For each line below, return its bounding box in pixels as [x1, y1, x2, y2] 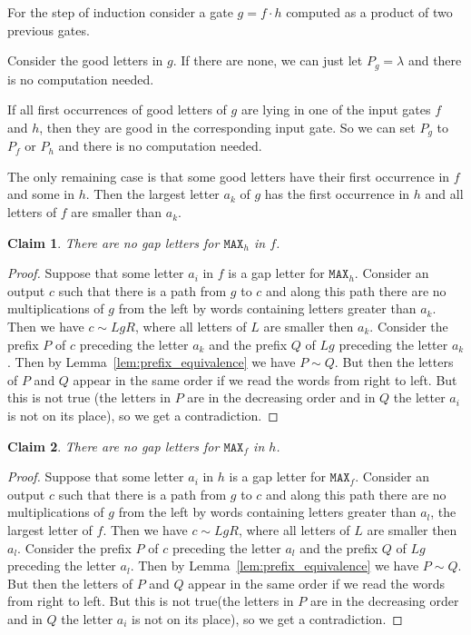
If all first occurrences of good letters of [7, 100, 227, 119]
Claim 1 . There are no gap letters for [7, 233, 220, 252]
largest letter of [7, 520, 93, 539]
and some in [7, 184, 74, 203]
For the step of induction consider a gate [7, 3, 233, 21]
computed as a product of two [286, 3, 453, 21]
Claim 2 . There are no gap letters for [7, 436, 220, 455]
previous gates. [7, 20, 90, 39]
